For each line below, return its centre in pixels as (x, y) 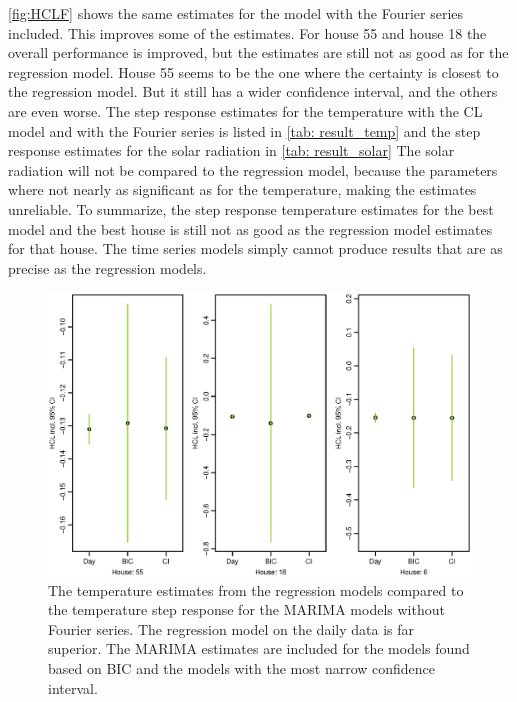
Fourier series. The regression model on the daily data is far (231, 628)
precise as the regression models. (107, 267)
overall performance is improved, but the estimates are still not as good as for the (258, 52)
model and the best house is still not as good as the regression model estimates (250, 228)
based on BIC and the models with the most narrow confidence (242, 667)
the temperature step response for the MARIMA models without (246, 609)
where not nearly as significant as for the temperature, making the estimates (242, 189)
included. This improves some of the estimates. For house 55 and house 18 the (247, 32)
